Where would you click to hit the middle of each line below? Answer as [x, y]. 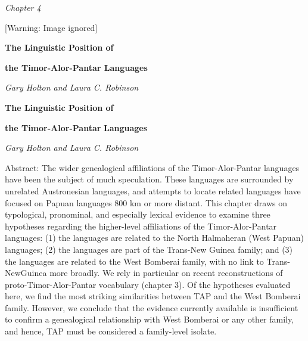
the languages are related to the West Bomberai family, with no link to [134, 261]
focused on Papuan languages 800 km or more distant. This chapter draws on [146, 202]
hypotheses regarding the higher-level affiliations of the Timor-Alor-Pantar [141, 226]
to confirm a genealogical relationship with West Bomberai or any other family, [150, 319]
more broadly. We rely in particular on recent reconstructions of [166, 273]
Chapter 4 [23, 7]
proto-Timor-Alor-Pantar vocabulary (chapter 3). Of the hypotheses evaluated [148, 284]
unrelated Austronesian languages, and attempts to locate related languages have [153, 190]
